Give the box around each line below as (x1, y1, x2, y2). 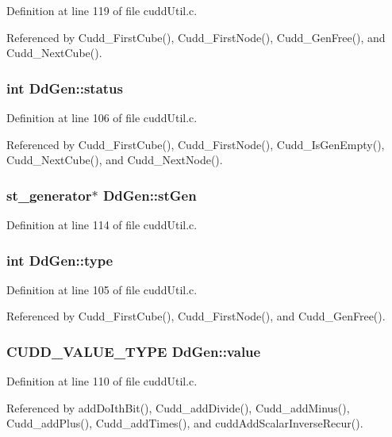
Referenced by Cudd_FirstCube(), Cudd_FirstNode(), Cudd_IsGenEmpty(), (6, 136, 385, 152)
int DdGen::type (6, 250, 113, 270)
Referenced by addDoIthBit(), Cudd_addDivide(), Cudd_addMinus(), (6, 399, 350, 416)
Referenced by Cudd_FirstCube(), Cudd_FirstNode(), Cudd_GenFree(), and (6, 29, 386, 45)
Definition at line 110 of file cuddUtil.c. (6, 373, 198, 389)
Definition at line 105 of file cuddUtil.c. (6, 281, 198, 297)
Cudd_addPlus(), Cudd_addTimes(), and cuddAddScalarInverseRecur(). (6, 415, 363, 431)
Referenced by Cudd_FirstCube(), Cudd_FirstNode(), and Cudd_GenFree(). (6, 308, 386, 324)
